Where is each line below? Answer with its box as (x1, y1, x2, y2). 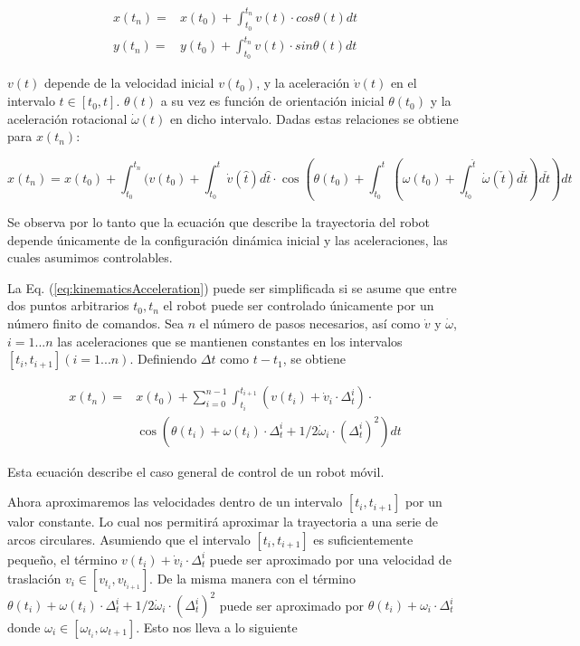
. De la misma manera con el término (149, 568, 356, 587)
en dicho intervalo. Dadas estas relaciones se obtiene (169, 109, 459, 128)
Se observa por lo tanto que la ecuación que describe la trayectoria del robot (7, 213, 431, 232)
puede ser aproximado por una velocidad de (209, 549, 452, 568)
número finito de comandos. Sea (7, 314, 184, 333)
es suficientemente (313, 529, 414, 548)
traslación (7, 568, 62, 587)
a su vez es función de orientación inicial (160, 91, 385, 110)
